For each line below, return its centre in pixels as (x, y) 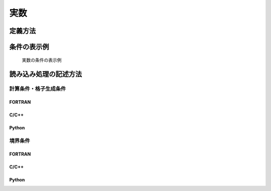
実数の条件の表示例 (42, 60)
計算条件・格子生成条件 (38, 89)
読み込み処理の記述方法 (46, 74)
